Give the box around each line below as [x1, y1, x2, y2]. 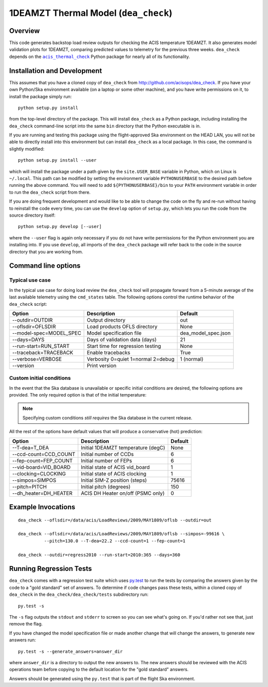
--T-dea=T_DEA [12, 444, 49, 451]
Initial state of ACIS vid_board [81, 463, 150, 470]
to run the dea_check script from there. [9, 189, 91, 195]
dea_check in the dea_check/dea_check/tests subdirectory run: [9, 591, 149, 597]
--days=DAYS [12, 336, 45, 343]
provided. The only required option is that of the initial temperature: [9, 392, 146, 398]
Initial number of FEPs [81, 457, 133, 464]
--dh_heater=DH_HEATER [12, 490, 73, 497]
